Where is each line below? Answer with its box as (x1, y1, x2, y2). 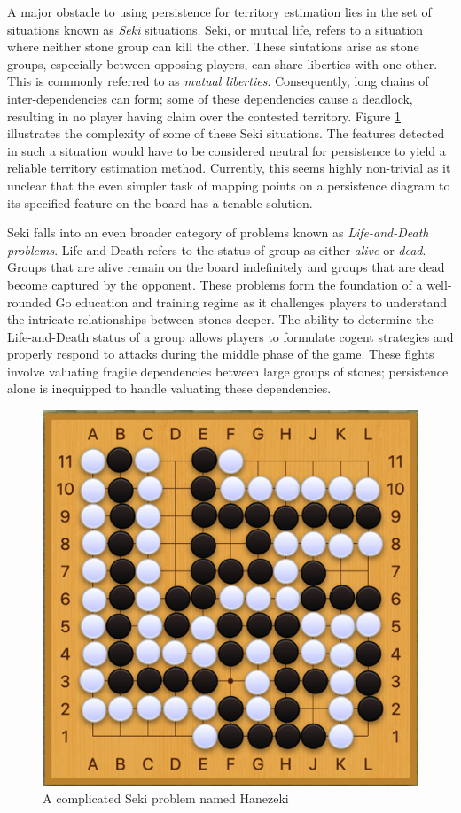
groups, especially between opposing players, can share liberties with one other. (7, 54, 438, 73)
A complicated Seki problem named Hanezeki (43, 788, 289, 807)
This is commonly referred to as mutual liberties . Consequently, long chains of (7, 72, 429, 90)
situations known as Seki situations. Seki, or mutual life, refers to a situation (7, 19, 424, 38)
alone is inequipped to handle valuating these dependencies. (7, 379, 332, 398)
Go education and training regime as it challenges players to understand (55, 292, 448, 311)
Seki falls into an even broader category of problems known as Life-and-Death (7, 223, 429, 242)
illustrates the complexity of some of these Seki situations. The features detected (7, 124, 445, 143)
